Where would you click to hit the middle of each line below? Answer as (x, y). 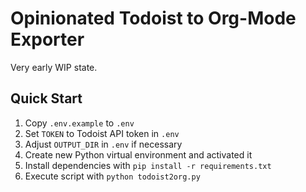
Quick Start (46, 98)
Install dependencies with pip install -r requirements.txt (148, 165)
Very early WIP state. (54, 67)
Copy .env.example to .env (79, 123)
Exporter (47, 39)
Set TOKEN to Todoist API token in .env (102, 133)
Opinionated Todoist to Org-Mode (153, 18)
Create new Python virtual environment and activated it (138, 154)
